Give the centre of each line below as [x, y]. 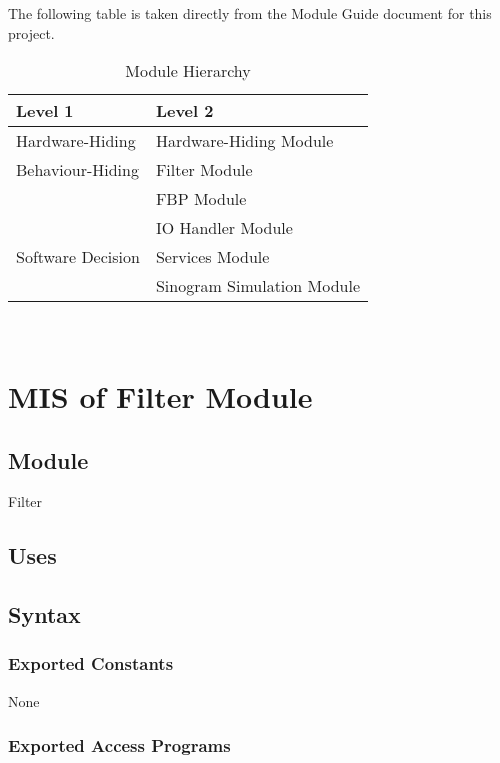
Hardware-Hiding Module [244, 141]
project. [31, 32]
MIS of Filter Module [160, 395]
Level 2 [184, 111]
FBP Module [201, 199]
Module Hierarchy [188, 71]
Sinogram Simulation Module [258, 286]
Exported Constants [91, 663]
